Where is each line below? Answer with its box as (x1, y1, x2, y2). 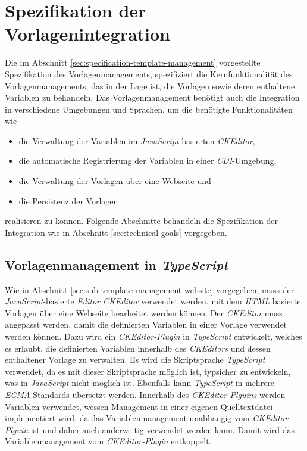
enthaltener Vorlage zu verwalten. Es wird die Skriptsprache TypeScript (5, 353, 265, 366)
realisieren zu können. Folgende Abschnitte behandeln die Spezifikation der (5, 214, 278, 227)
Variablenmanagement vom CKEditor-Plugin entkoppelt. (5, 435, 212, 447)
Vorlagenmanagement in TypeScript (5, 255, 228, 273)
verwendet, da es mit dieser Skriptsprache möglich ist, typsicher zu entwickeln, (5, 365, 291, 377)
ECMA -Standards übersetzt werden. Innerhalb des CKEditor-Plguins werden (5, 388, 286, 400)
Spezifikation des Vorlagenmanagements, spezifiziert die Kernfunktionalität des (5, 67, 293, 80)
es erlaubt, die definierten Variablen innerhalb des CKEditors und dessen (5, 341, 271, 354)
